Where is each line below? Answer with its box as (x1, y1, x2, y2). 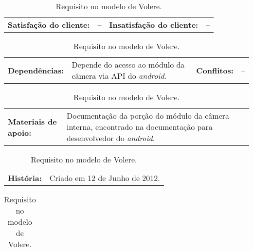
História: (8, 172, 42, 183)
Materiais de (8, 115, 57, 127)
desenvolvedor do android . (66, 132, 155, 143)
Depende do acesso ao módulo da (72, 59, 185, 70)
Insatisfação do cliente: (109, 19, 199, 30)
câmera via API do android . (72, 70, 167, 81)
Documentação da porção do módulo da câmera (66, 110, 230, 121)
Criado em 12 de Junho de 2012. (49, 172, 160, 183)
